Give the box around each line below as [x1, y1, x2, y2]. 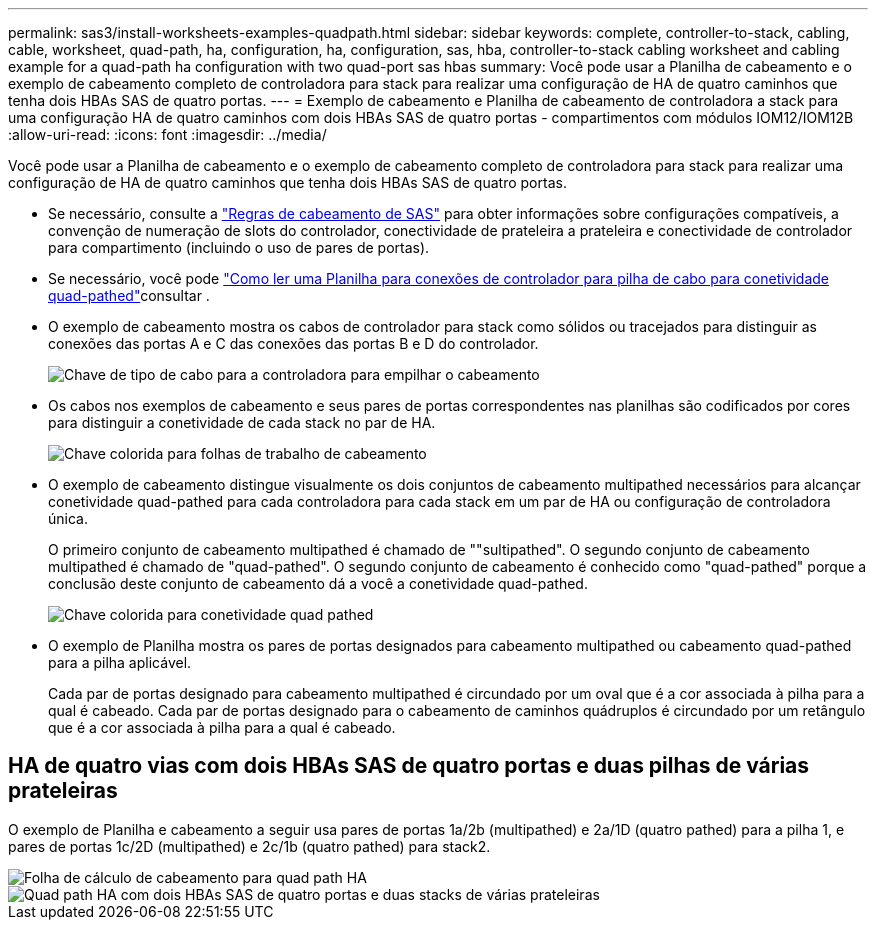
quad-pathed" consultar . [48, 287, 210, 304]
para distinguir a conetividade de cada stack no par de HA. [48, 414, 436, 431]
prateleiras [8, 778, 118, 804]
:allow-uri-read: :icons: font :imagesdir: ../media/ [8, 126, 327, 143]
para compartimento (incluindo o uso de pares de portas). [48, 239, 430, 256]
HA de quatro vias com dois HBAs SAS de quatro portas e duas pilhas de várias [8, 753, 810, 779]
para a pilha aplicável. [48, 654, 192, 671]
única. [48, 510, 88, 527]
